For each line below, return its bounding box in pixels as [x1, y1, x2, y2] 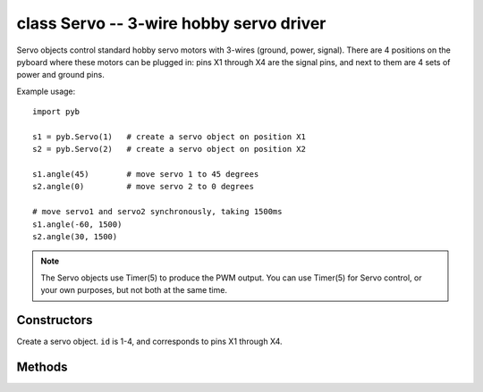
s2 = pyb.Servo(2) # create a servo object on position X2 [32, 144, 306, 154]
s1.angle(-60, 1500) [32, 219, 123, 229]
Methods [16, 359, 68, 374]
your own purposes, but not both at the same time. [40, 285, 228, 296]
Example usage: [16, 86, 76, 96]
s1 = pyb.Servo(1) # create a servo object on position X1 [32, 131, 306, 142]
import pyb [32, 107, 80, 117]
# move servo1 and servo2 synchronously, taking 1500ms [32, 206, 283, 217]
